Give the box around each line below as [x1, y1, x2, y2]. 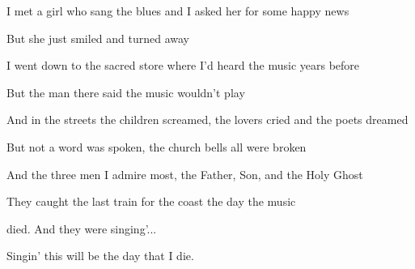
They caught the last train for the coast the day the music [6, 193, 296, 210]
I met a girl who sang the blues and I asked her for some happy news [6, 2, 349, 19]
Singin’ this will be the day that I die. [6, 247, 194, 264]
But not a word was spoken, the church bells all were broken [6, 138, 307, 155]
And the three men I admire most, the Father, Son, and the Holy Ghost [6, 165, 363, 182]
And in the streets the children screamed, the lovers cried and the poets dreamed [6, 111, 409, 128]
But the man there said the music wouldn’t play [6, 83, 245, 100]
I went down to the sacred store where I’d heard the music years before [6, 57, 360, 74]
